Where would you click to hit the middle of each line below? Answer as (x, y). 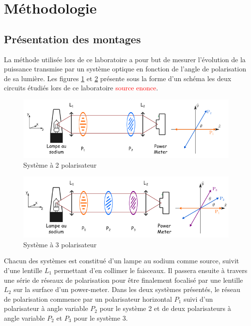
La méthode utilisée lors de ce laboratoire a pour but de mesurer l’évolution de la (125, 59)
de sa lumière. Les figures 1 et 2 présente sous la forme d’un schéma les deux (118, 78)
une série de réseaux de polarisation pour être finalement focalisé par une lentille (124, 280)
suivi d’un (198, 299)
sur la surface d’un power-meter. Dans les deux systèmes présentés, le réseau (127, 289)
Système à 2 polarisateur (60, 164)
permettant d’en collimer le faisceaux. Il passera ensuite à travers (151, 270)
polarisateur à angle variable (46, 308)
